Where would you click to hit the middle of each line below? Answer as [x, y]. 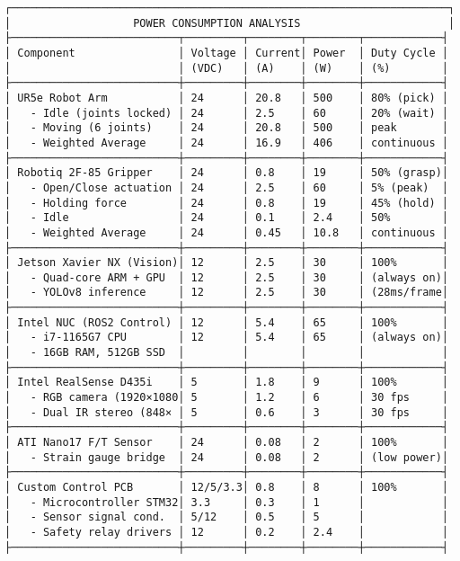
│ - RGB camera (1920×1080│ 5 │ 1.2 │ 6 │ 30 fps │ [226, 398]
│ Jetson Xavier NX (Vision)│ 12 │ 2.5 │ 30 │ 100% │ [226, 263]
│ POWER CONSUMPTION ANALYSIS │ [230, 23]
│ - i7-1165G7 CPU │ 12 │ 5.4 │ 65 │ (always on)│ [226, 338]
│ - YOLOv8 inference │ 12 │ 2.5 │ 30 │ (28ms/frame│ [226, 293]
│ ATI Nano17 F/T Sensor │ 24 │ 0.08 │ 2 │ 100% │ [226, 443]
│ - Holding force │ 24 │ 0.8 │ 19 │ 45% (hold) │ [226, 203]
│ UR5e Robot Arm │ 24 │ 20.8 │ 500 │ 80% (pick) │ [226, 98]
